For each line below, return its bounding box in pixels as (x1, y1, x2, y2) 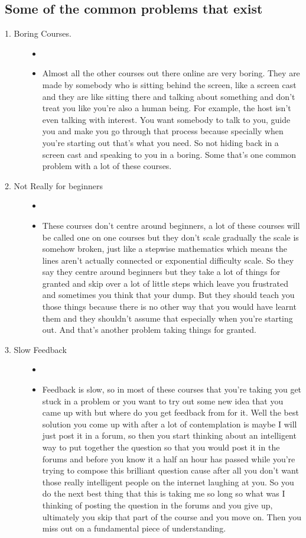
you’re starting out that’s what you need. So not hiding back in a (42, 136, 279, 148)
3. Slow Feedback (5, 343, 67, 355)
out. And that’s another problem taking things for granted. (42, 323, 256, 336)
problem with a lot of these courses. (42, 160, 172, 172)
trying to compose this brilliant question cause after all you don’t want (42, 464, 299, 477)
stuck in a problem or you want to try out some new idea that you (42, 394, 284, 407)
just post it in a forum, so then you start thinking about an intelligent (42, 429, 297, 442)
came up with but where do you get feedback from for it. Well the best (42, 406, 299, 419)
